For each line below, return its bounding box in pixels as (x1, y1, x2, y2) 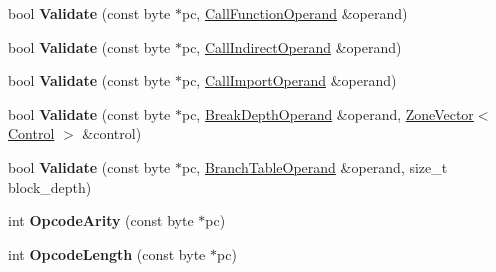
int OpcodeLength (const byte (8, 243, 206, 264)
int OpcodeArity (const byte (8, 210, 194, 231)
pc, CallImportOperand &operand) (181, 70, 397, 91)
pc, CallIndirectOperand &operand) (181, 36, 402, 57)
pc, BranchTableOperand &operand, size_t (181, 156, 448, 177)
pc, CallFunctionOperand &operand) (181, 3, 408, 23)
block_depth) (8, 176, 92, 197)
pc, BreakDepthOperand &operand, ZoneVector (181, 103, 474, 124)
